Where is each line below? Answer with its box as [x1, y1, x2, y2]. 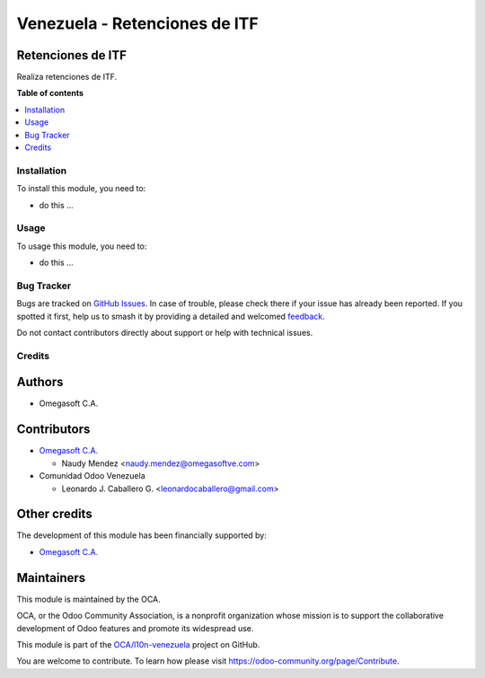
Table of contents [16, 88, 84, 99]
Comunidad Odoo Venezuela [39, 471, 145, 481]
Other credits [16, 506, 93, 522]
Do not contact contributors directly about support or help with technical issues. [16, 328, 313, 338]
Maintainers [16, 570, 86, 586]
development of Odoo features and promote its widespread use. [16, 622, 254, 633]
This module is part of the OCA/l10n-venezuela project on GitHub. [16, 638, 260, 650]
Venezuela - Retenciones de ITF [16, 13, 260, 33]
